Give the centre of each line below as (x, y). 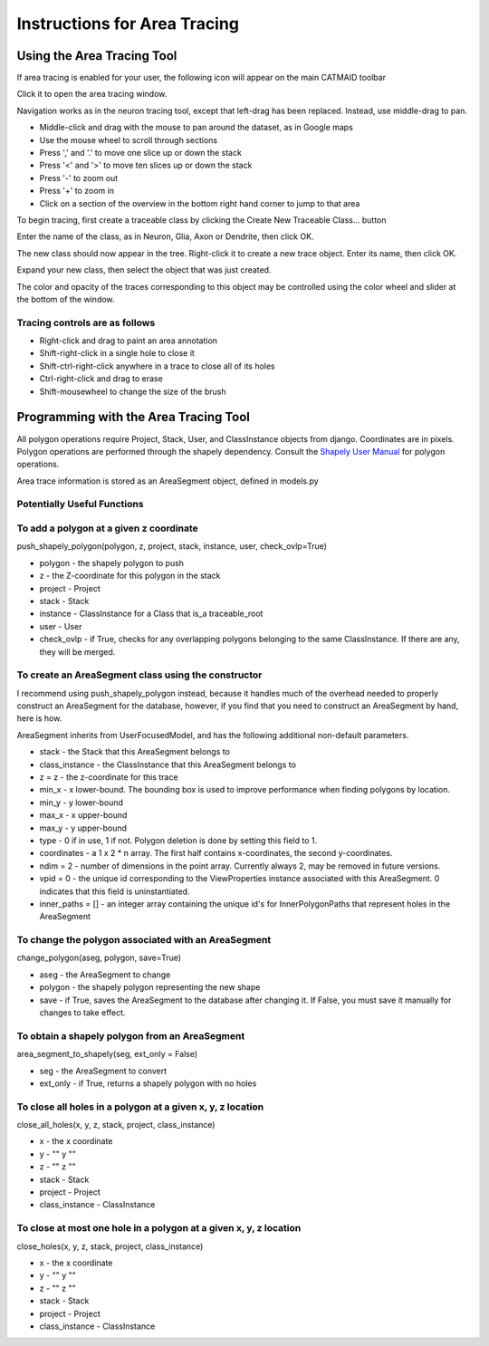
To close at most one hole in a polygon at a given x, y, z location (159, 1228)
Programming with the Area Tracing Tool (134, 417)
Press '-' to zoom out (79, 178)
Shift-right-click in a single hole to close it (117, 353)
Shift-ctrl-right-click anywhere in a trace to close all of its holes (157, 366)
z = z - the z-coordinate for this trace (109, 777)
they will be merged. (77, 651)
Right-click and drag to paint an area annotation (128, 341)
